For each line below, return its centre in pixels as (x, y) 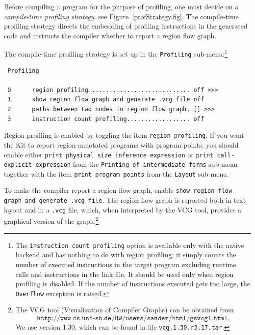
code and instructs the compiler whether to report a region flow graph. (110, 35)
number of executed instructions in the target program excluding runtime (126, 264)
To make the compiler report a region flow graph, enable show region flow (118, 190)
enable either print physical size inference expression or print (109, 154)
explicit (18, 165)
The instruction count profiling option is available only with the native (130, 245)
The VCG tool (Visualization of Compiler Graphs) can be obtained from (125, 310)
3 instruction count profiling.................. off (106, 119)
